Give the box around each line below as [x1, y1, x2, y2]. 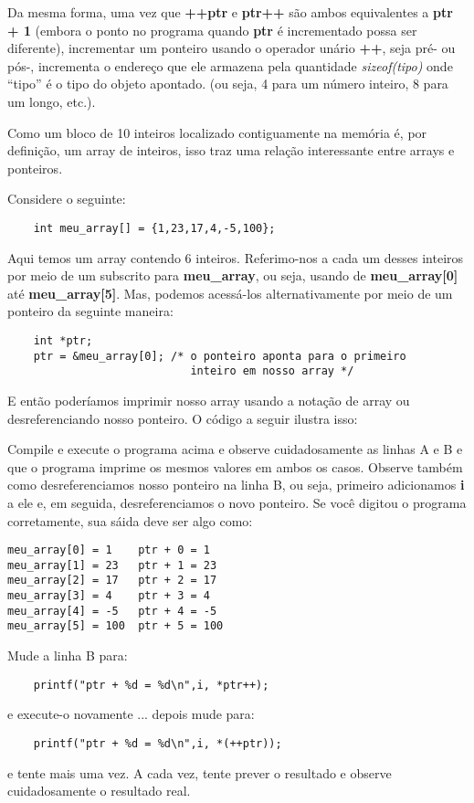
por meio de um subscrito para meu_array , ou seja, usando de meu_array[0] [7, 266, 458, 285]
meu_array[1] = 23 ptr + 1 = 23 [7, 558, 217, 572]
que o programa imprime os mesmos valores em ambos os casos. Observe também [7, 457, 463, 476]
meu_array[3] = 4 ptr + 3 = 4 [7, 589, 210, 603]
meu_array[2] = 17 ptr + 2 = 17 [7, 574, 217, 587]
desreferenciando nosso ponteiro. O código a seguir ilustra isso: [7, 408, 358, 428]
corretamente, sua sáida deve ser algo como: [7, 511, 253, 530]
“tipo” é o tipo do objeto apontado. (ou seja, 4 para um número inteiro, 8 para [7, 74, 448, 93]
